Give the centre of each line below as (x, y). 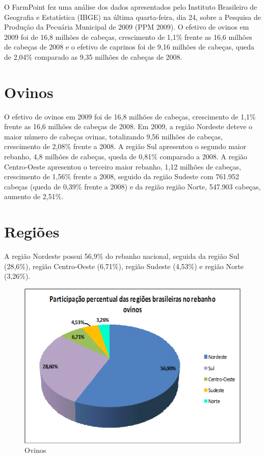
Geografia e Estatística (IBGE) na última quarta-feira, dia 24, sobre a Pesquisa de (132, 17)
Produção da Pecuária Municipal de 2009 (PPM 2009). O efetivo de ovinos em (127, 27)
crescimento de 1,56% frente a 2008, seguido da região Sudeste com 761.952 (122, 176)
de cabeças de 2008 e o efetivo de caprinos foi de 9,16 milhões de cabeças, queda (129, 47)
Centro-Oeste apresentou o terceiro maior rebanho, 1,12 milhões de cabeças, (123, 166)
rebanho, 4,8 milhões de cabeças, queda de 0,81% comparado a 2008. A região (126, 157)
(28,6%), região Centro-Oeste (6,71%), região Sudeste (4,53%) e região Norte (124, 266)
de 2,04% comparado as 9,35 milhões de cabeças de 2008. (93, 56)
